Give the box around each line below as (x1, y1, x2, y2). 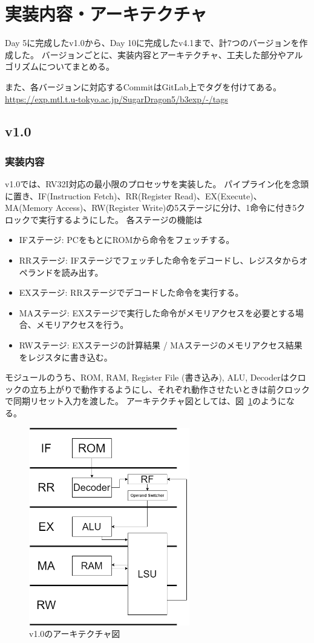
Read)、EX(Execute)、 (174, 189, 262, 202)
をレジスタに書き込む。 (19, 350, 113, 363)
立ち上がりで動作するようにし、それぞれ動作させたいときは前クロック (30, 382, 310, 395)
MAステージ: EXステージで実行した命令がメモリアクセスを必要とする (19, 306, 296, 319)
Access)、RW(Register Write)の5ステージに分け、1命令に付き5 (56, 201, 297, 214)
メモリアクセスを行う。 (36, 318, 129, 331)
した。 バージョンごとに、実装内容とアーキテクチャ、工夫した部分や (13, 48, 286, 61)
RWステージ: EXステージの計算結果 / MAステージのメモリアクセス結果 (19, 339, 303, 351)
